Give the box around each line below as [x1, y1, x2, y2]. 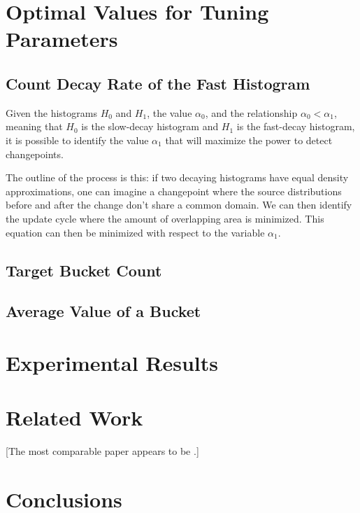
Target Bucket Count [6, 259, 162, 281]
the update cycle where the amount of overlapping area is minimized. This [6, 211, 324, 225]
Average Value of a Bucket [6, 300, 201, 322]
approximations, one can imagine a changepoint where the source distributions [6, 183, 342, 198]
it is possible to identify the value [6, 132, 149, 147]
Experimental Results [6, 348, 218, 377]
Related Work [6, 403, 143, 432]
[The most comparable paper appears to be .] [6, 444, 199, 458]
